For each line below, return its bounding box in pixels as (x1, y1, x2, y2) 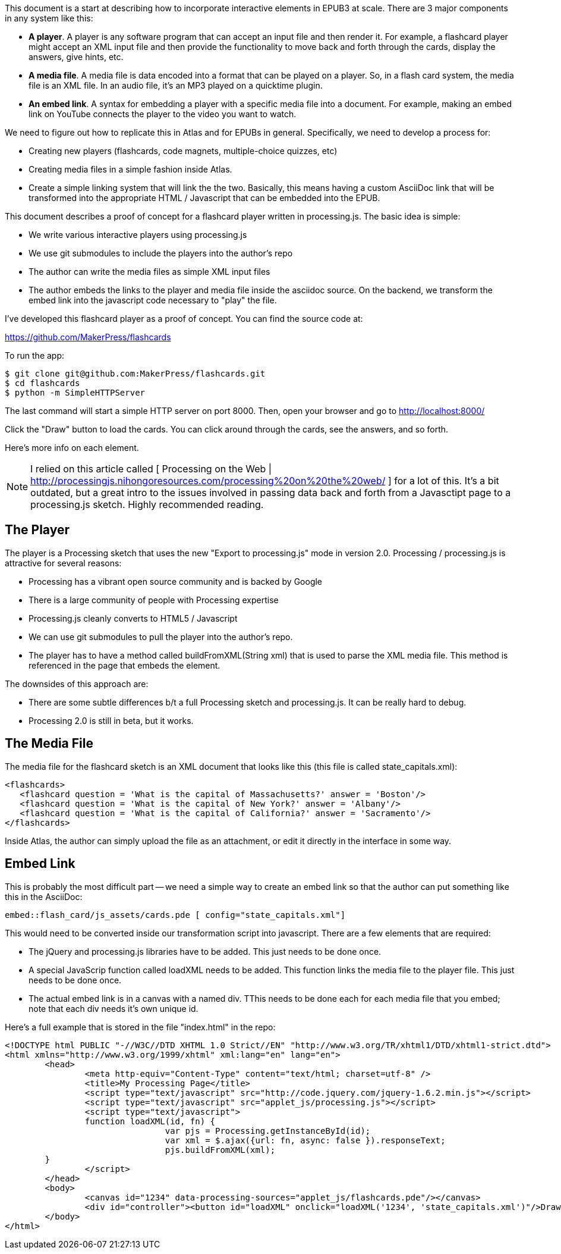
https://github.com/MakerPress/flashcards (5, 332, 171, 342)
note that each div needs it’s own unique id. (29, 1003, 198, 1014)
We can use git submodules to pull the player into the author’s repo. (29, 631, 293, 642)
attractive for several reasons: (5, 557, 122, 568)
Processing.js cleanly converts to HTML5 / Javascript (29, 613, 238, 623)
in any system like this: (5, 13, 93, 23)
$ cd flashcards (5, 378, 80, 388)
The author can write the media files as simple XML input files (29, 267, 270, 277)
